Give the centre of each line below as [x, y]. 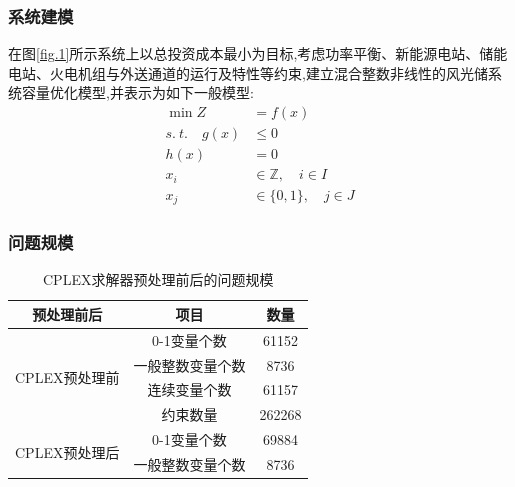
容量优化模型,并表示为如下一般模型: [137, 92]
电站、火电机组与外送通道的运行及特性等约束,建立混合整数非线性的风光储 [248, 72]
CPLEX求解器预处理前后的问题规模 [158, 279]
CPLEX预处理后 [67, 451]
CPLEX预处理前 [67, 376]
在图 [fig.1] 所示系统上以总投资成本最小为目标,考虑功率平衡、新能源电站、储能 [258, 53]
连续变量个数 [189, 389]
